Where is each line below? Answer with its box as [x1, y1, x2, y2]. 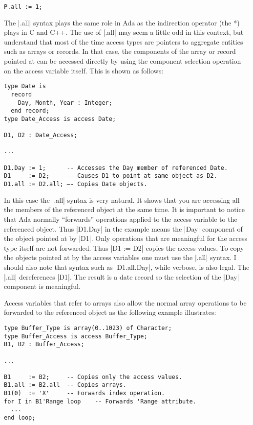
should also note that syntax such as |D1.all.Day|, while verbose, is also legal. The [4, 261, 250, 272]
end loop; [4, 414, 36, 422]
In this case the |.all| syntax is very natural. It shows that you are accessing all [4, 194, 240, 205]
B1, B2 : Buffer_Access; [4, 341, 84, 348]
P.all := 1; [4, 3, 42, 10]
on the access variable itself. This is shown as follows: [4, 65, 164, 75]
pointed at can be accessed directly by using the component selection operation [4, 56, 241, 66]
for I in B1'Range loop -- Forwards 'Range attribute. [4, 398, 196, 405]
